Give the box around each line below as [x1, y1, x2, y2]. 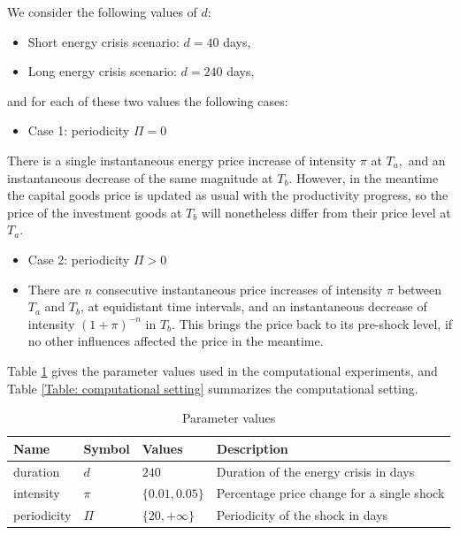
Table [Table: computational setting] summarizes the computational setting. [7, 378, 418, 397]
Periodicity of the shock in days [216, 506, 388, 524]
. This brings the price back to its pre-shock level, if [172, 314, 453, 332]
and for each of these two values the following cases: [7, 91, 288, 110]
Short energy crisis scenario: [27, 32, 180, 50]
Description [216, 439, 288, 457]
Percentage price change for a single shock [216, 484, 445, 502]
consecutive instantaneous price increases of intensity [96, 279, 383, 298]
